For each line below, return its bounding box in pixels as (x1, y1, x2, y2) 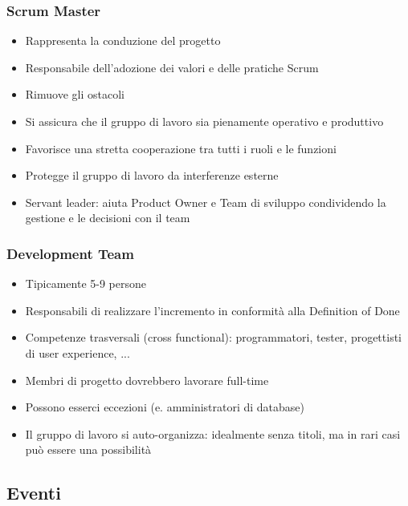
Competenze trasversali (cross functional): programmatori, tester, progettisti (25, 329, 402, 346)
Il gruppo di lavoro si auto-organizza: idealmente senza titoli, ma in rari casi (25, 425, 401, 442)
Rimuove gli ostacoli (25, 86, 124, 103)
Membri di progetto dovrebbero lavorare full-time (25, 371, 269, 388)
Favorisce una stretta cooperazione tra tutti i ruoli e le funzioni (25, 140, 337, 156)
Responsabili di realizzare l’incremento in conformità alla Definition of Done (25, 302, 400, 318)
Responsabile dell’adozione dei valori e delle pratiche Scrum (25, 59, 319, 75)
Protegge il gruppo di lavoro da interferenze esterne (25, 167, 279, 184)
